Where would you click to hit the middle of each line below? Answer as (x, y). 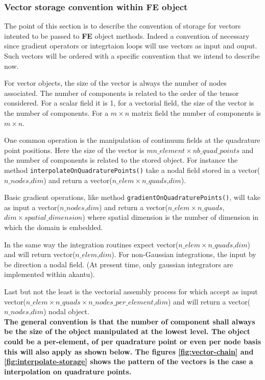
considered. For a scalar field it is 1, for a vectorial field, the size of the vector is (129, 103)
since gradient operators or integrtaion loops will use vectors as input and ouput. (131, 46)
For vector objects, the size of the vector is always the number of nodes (115, 83)
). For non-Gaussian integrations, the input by (184, 254)
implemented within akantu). (50, 274)
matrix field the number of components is (196, 112)
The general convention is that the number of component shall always (130, 321)
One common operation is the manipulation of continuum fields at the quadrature (132, 140)
